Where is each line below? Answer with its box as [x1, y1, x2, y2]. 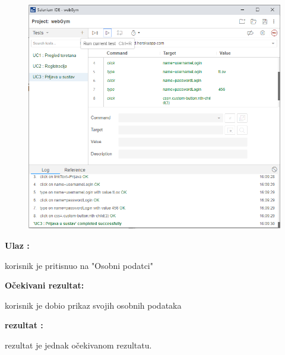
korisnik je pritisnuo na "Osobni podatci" [5, 259, 153, 271]
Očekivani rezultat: [5, 279, 84, 291]
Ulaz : [5, 239, 30, 251]
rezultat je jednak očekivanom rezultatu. [5, 338, 152, 351]
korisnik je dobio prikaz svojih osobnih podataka [5, 299, 182, 311]
